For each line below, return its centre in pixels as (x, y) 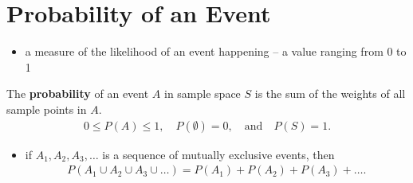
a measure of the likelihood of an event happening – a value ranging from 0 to (216, 51)
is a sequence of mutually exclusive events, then (218, 154)
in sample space (203, 93)
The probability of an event (78, 93)
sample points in (47, 109)
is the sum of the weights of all (330, 93)
